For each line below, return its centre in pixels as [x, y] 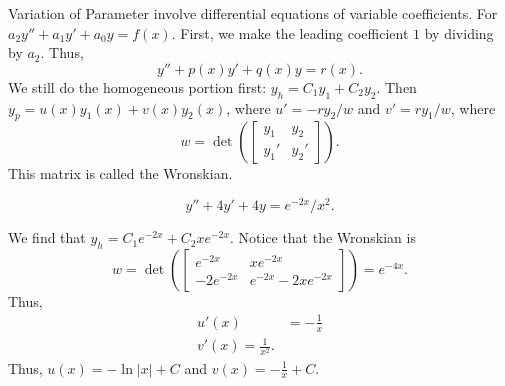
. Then [396, 86]
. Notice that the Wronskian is [322, 237]
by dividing [459, 32]
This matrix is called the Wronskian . [120, 173]
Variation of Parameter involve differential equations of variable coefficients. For [253, 13]
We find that [47, 237]
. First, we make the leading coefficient [290, 32]
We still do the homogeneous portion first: [137, 86]
